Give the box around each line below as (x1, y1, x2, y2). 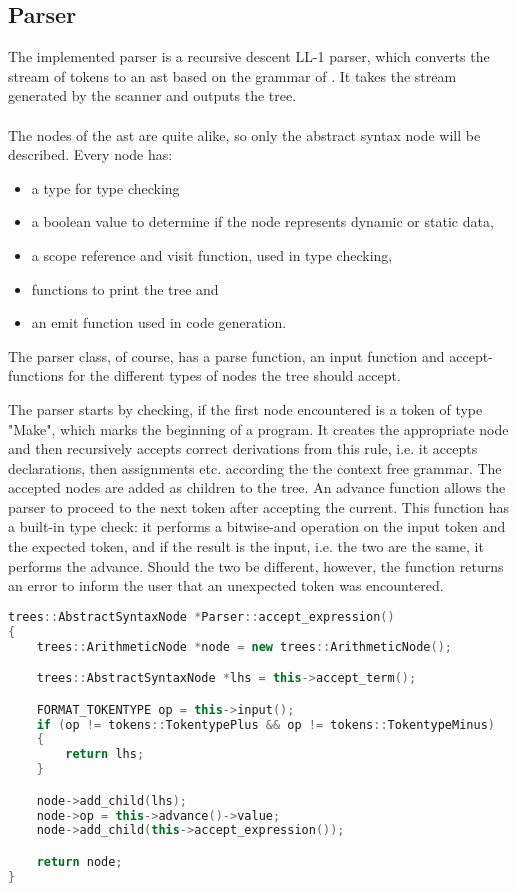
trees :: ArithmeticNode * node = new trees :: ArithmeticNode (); (36, 639, 452, 654)
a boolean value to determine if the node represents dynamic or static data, (31, 211, 494, 232)
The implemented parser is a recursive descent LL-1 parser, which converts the (8, 46, 490, 67)
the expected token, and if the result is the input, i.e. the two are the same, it (8, 536, 484, 557)
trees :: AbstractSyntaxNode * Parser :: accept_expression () (8, 609, 395, 624)
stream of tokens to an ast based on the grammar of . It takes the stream (8, 65, 457, 86)
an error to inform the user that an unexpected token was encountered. (8, 575, 444, 596)
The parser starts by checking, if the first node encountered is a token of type (8, 398, 483, 419)
